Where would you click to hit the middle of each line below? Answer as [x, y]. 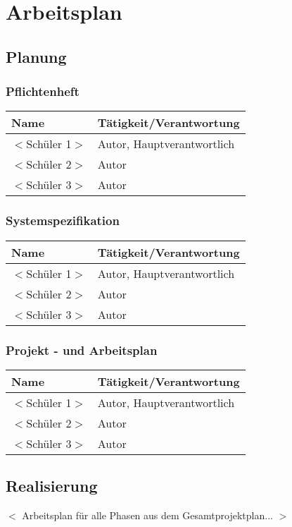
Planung [36, 56]
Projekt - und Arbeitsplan [82, 350]
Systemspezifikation [63, 220]
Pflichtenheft [43, 91]
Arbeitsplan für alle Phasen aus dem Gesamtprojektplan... [147, 515]
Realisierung [52, 486]
